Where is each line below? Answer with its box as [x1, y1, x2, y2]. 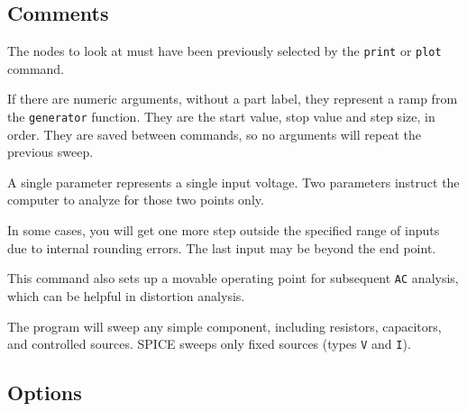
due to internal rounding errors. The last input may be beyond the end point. [7, 238, 436, 257]
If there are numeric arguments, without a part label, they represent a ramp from [7, 89, 458, 108]
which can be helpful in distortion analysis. [7, 286, 245, 305]
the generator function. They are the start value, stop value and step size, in [7, 107, 435, 126]
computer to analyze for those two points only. [7, 190, 264, 209]
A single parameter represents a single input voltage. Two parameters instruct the [7, 172, 460, 191]
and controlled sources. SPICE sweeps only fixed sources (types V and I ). [7, 334, 411, 353]
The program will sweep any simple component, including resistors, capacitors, [7, 316, 442, 335]
